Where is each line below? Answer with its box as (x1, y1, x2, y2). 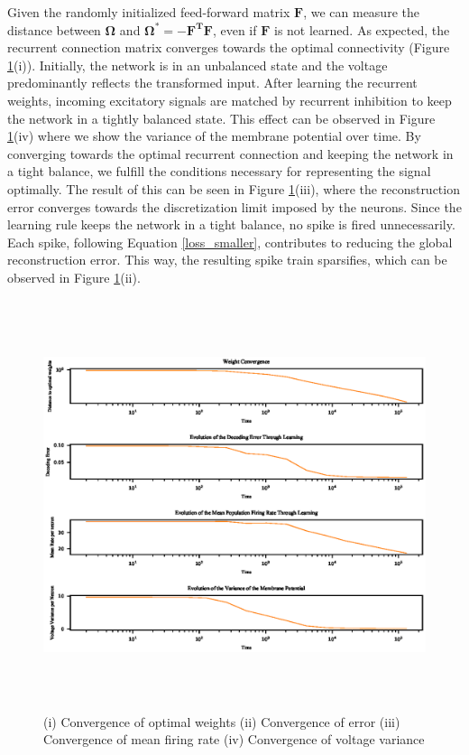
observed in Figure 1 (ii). (7, 267, 141, 286)
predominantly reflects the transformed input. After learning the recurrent (7, 73, 418, 92)
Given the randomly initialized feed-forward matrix (7, 3, 290, 21)
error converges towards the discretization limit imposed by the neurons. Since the (7, 197, 462, 216)
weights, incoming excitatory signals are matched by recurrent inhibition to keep (7, 90, 452, 109)
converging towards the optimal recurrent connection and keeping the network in (7, 144, 454, 163)
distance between (7, 20, 101, 39)
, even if (212, 20, 257, 39)
